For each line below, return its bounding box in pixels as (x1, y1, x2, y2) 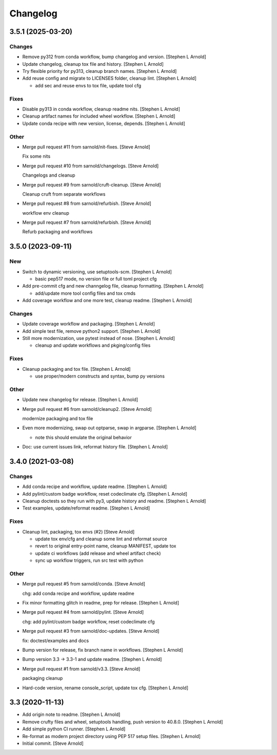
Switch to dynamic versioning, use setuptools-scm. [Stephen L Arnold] (22, 269, 172, 275)
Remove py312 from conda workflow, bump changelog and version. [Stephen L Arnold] (22, 54, 206, 60)
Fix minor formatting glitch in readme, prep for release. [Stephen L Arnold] (22, 600, 180, 606)
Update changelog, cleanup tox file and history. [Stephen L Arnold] (22, 61, 164, 67)
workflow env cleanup (22, 210, 69, 216)
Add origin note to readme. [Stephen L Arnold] (22, 711, 121, 718)
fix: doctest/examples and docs (22, 637, 89, 644)
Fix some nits (22, 153, 51, 159)
